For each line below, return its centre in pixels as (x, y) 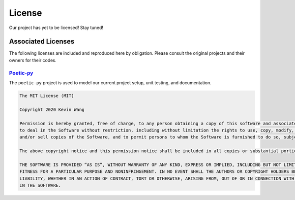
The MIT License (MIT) (47, 96)
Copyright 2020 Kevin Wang (52, 109)
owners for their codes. (33, 60)
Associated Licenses (42, 42)
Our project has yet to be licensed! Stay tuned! (56, 28)
